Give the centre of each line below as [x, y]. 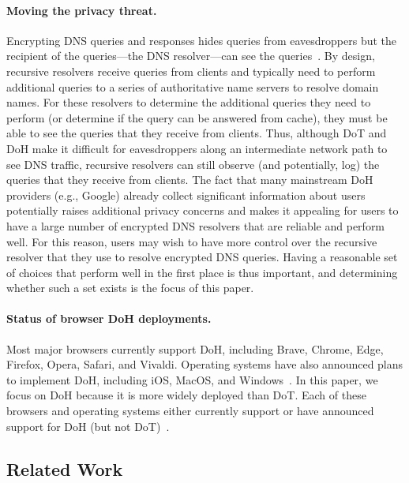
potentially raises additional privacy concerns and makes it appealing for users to [203, 210]
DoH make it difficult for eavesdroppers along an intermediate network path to [197, 148]
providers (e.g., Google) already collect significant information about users [186, 195]
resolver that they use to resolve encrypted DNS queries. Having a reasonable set [202, 257]
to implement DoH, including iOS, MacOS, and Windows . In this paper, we [192, 379]
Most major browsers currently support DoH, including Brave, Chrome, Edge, [195, 348]
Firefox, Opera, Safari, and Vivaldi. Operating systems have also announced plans [205, 364]
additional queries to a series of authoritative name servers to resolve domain [193, 86]
